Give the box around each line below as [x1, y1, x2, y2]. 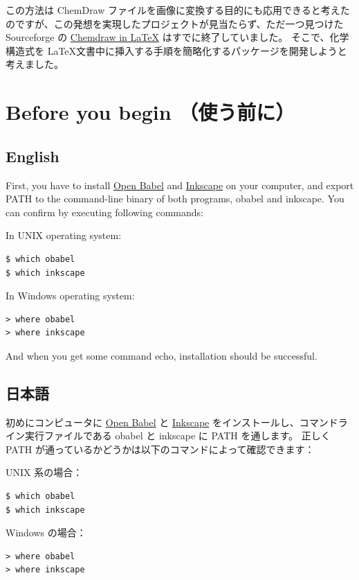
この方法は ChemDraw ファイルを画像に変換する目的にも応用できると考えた [6, 3, 350, 17]
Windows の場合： [6, 525, 86, 540]
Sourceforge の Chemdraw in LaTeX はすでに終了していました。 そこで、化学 [6, 30, 349, 44]
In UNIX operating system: [6, 228, 122, 243]
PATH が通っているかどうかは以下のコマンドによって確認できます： [6, 441, 315, 456]
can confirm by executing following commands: [6, 204, 203, 219]
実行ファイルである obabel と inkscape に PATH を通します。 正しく [24, 428, 331, 443]
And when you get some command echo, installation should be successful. [6, 348, 317, 362]
